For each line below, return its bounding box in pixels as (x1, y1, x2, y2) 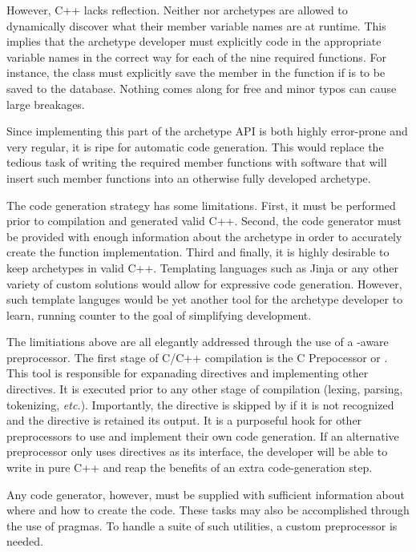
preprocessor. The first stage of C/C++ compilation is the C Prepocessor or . (6, 349, 388, 365)
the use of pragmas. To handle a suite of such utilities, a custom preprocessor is (6, 517, 398, 534)
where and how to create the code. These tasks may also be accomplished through (6, 502, 410, 518)
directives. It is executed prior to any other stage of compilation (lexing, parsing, (6, 381, 403, 397)
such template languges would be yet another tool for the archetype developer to (6, 291, 403, 308)
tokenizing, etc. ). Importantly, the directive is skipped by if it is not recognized (6, 396, 394, 413)
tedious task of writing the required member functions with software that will (6, 154, 387, 171)
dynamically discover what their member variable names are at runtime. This (6, 17, 386, 34)
